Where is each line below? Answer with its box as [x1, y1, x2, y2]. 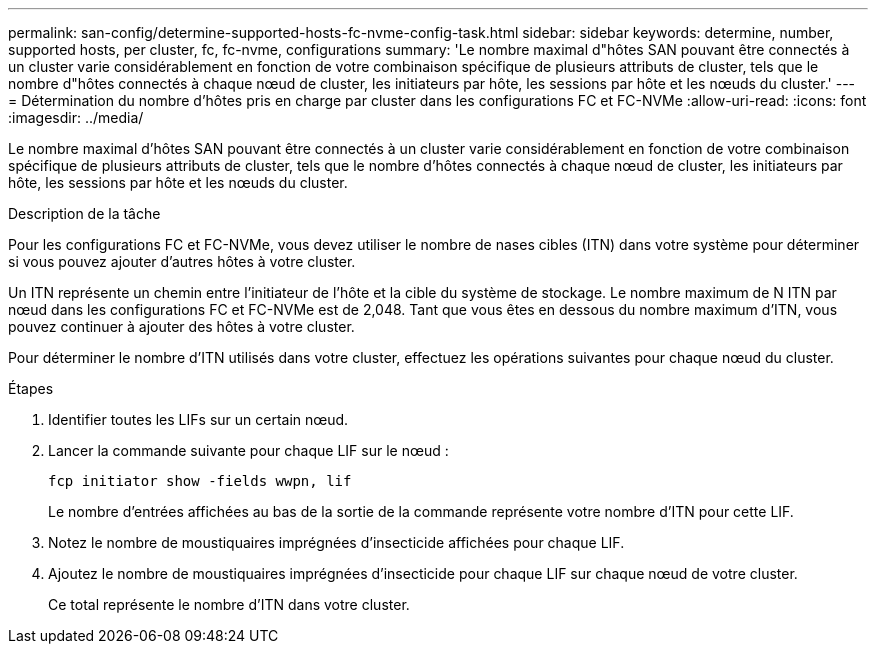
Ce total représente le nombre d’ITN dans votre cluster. [48, 596, 410, 613]
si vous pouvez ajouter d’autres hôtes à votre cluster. [8, 253, 356, 270]
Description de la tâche [8, 205, 161, 222]
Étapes [8, 380, 54, 397]
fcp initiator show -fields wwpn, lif [48, 473, 352, 489]
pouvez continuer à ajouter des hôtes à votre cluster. [8, 318, 355, 335]
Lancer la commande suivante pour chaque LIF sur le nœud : [48, 442, 449, 459]
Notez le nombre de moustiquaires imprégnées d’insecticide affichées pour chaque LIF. [48, 534, 625, 551]
